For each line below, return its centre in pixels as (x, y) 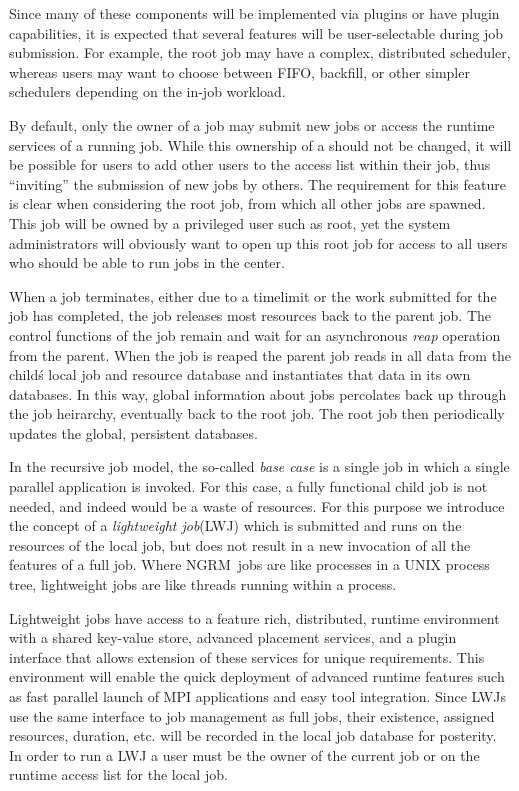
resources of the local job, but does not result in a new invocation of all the (240, 544)
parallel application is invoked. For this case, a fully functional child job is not (248, 486)
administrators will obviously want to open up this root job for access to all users (258, 242)
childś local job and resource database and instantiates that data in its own (240, 374)
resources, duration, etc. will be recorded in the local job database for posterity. (253, 735)
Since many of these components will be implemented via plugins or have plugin (254, 13)
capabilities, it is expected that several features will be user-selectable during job (256, 32)
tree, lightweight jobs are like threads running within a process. (203, 584)
